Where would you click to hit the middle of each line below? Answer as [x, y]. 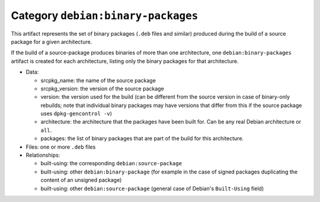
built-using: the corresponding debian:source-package [111, 163]
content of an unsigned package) [81, 180]
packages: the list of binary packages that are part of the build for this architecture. [142, 138]
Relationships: [43, 155]
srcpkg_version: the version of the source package [102, 89]
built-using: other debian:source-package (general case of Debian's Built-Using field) [152, 188]
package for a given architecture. [52, 42]
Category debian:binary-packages [105, 15]
